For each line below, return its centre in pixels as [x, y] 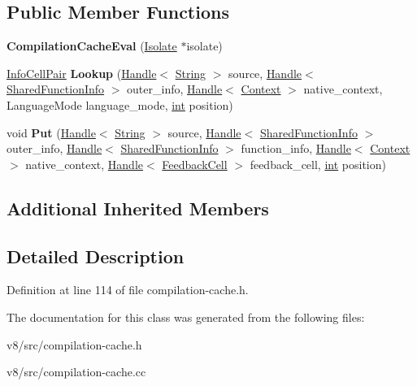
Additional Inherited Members [138, 208]
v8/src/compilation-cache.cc [76, 372]
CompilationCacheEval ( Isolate [92, 46]
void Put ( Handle [51, 132]
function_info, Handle [296, 148]
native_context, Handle [85, 164]
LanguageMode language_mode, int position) [120, 104]
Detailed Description [96, 256]
